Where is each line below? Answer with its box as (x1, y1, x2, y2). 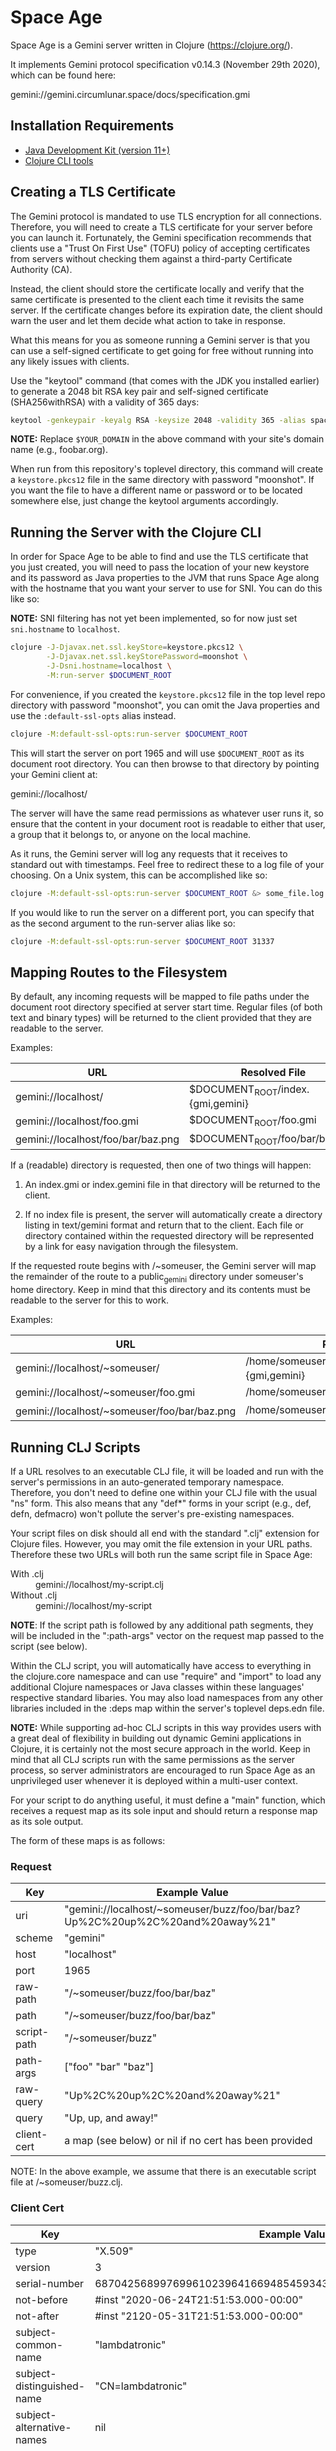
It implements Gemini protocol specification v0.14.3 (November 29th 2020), (10, 58, 321, 70)
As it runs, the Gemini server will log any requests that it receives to (10, 847, 288, 860)
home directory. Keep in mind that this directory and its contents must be (10, 1283, 311, 1295)
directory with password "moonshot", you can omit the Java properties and (10, 699, 320, 711)
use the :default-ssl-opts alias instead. (10, 709, 177, 721)
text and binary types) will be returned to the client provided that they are (10, 1012, 312, 1024)
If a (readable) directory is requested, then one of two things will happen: (10, 1159, 312, 1171)
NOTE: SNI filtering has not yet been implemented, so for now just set (10, 612, 298, 625)
